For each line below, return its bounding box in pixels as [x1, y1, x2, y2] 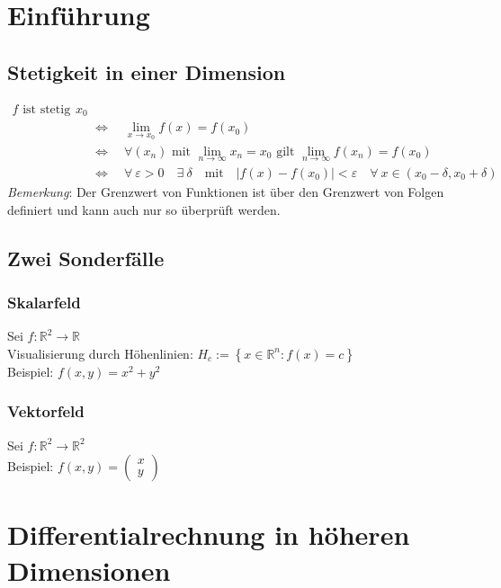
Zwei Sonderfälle [7, 244, 165, 272]
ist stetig [22, 102, 71, 116]
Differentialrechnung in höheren [7, 516, 410, 553]
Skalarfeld [7, 290, 81, 313]
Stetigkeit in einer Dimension [7, 58, 286, 85]
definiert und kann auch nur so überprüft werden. [7, 200, 281, 218]
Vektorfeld [7, 400, 85, 423]
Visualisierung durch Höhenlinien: [7, 343, 193, 362]
